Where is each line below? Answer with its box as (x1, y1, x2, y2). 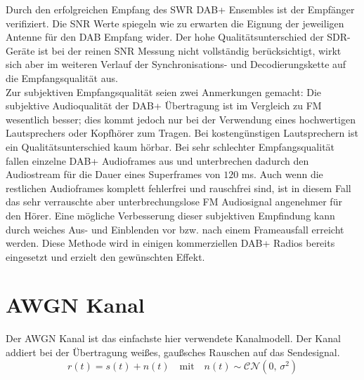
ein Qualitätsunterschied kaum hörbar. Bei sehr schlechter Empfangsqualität (6, 139, 335, 154)
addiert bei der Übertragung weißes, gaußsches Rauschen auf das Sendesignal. (6, 345, 340, 359)
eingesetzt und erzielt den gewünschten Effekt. (6, 249, 205, 264)
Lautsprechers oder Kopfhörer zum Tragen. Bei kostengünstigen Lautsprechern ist (6, 125, 358, 140)
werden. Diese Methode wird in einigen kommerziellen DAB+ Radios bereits (6, 236, 335, 250)
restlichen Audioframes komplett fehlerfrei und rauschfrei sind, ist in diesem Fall (6, 180, 351, 195)
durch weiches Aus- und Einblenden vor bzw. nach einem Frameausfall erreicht (6, 222, 344, 236)
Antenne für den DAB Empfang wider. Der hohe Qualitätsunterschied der (6, 29, 324, 44)
